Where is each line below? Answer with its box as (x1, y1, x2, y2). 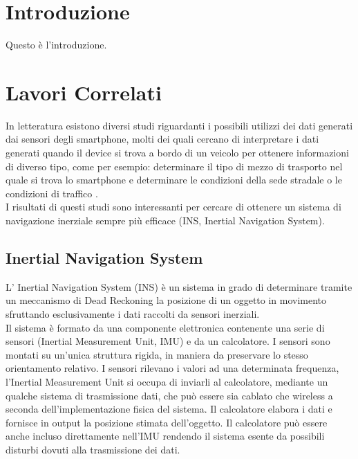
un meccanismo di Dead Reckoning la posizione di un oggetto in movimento (6, 293, 327, 307)
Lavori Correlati (6, 78, 162, 106)
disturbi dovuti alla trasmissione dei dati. (6, 442, 180, 456)
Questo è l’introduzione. (6, 37, 107, 52)
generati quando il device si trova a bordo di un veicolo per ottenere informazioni (6, 145, 349, 160)
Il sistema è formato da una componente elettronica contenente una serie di (6, 320, 325, 334)
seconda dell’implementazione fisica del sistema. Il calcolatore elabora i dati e (6, 402, 332, 416)
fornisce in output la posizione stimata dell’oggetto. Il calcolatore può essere (6, 415, 328, 429)
